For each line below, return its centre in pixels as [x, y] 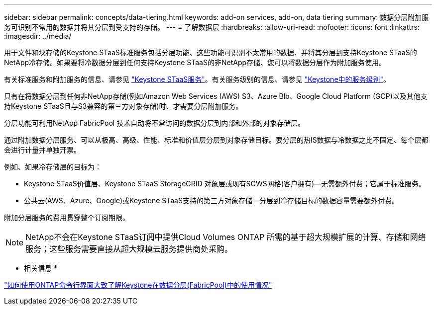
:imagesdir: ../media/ [38, 36]
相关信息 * [41, 268]
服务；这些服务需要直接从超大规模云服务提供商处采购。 [129, 249]
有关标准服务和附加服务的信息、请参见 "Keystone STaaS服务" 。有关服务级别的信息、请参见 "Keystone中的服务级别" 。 [197, 79]
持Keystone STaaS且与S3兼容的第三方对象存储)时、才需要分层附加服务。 [123, 106]
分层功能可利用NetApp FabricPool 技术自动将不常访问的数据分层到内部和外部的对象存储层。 [155, 123]
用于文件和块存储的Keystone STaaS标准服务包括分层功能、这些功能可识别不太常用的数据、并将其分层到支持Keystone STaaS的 [211, 52]
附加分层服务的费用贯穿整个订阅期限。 [67, 217]
